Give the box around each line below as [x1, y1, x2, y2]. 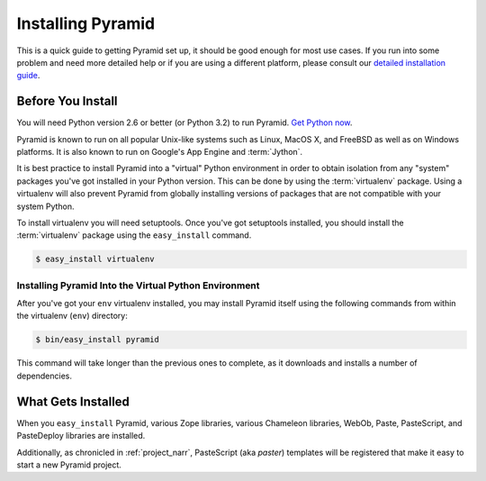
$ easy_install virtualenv [35, 254, 155, 265]
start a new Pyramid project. [16, 459, 121, 470]
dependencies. [16, 370, 72, 381]
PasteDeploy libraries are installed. [16, 431, 146, 441]
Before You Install [16, 94, 118, 109]
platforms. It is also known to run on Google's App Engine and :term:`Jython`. [16, 147, 303, 158]
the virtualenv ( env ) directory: [16, 311, 128, 322]
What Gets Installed [16, 394, 130, 409]
